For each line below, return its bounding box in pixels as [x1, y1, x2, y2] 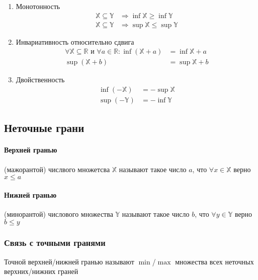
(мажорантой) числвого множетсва [4, 164, 110, 174]
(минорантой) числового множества [4, 208, 113, 219]
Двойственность [16, 74, 65, 85]
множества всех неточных [175, 256, 254, 266]
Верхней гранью [4, 145, 57, 155]
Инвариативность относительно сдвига [16, 36, 134, 47]
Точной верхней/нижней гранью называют [4, 256, 134, 266]
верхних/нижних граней [4, 266, 78, 276]
